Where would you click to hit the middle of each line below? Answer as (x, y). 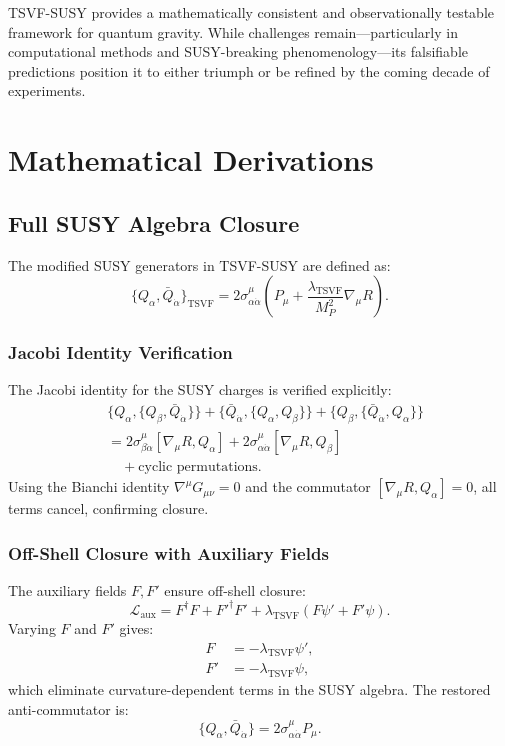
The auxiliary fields (67, 589)
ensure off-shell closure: (235, 589)
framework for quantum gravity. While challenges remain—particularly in (233, 31)
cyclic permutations (198, 467)
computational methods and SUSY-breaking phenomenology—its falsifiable (238, 51)
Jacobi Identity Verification (120, 352)
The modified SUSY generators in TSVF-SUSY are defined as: (199, 264)
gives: (136, 627)
